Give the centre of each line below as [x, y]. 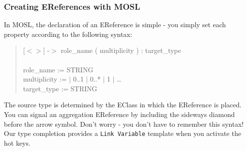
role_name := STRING [58, 69]
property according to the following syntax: [68, 34]
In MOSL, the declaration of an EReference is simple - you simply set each [115, 25]
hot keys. [17, 143]
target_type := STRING [60, 88]
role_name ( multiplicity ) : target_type [121, 50]
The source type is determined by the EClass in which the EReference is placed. [123, 105]
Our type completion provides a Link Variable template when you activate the [123, 133]
